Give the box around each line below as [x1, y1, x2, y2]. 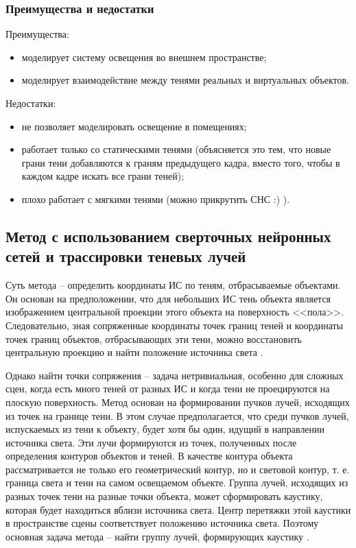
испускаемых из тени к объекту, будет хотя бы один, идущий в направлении [5, 422, 325, 436]
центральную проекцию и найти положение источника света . [5, 345, 263, 359]
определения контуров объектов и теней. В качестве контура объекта [5, 449, 293, 463]
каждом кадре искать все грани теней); [21, 169, 185, 183]
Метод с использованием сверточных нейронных [5, 225, 331, 246]
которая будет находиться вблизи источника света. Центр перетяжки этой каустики [5, 502, 351, 516]
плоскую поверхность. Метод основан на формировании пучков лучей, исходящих [5, 394, 350, 409]
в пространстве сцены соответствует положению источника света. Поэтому [5, 516, 319, 530]
